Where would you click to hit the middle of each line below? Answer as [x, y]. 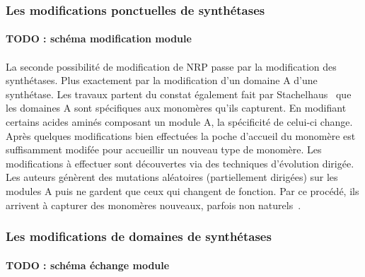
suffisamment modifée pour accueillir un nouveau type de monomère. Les [164, 149]
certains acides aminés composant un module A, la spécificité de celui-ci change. [179, 122]
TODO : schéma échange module [88, 265]
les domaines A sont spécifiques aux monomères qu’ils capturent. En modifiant [176, 108]
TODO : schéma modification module [99, 39]
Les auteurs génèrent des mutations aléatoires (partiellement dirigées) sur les [172, 177]
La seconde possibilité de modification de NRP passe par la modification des [171, 66]
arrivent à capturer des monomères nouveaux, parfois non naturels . [153, 205]
